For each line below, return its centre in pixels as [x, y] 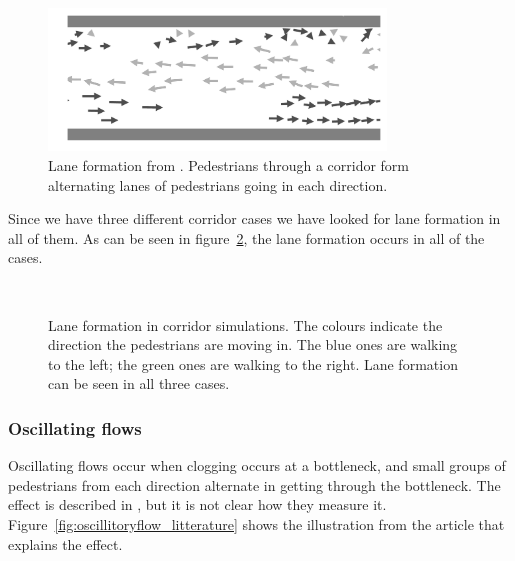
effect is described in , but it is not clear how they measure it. [197, 504]
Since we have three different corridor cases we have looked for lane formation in [254, 218]
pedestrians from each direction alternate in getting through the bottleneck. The [254, 484]
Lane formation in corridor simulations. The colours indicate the [245, 324]
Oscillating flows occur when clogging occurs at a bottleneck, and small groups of [257, 465]
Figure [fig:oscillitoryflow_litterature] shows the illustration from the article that [256, 523]
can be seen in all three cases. [139, 383]
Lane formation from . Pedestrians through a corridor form [229, 165]
